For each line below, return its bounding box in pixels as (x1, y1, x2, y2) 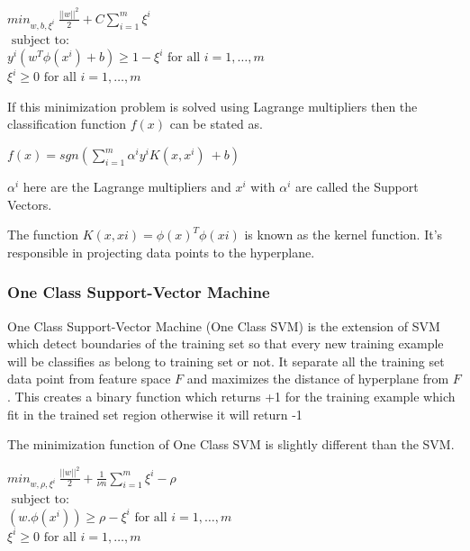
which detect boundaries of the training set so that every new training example (7, 334, 444, 353)
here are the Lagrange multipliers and (23, 177, 231, 195)
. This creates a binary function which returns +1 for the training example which (7, 386, 456, 405)
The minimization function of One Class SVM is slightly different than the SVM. (7, 435, 455, 454)
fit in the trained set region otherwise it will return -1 (7, 404, 303, 423)
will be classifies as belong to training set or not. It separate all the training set (7, 351, 445, 370)
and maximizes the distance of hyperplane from (186, 369, 449, 388)
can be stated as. (169, 114, 263, 133)
